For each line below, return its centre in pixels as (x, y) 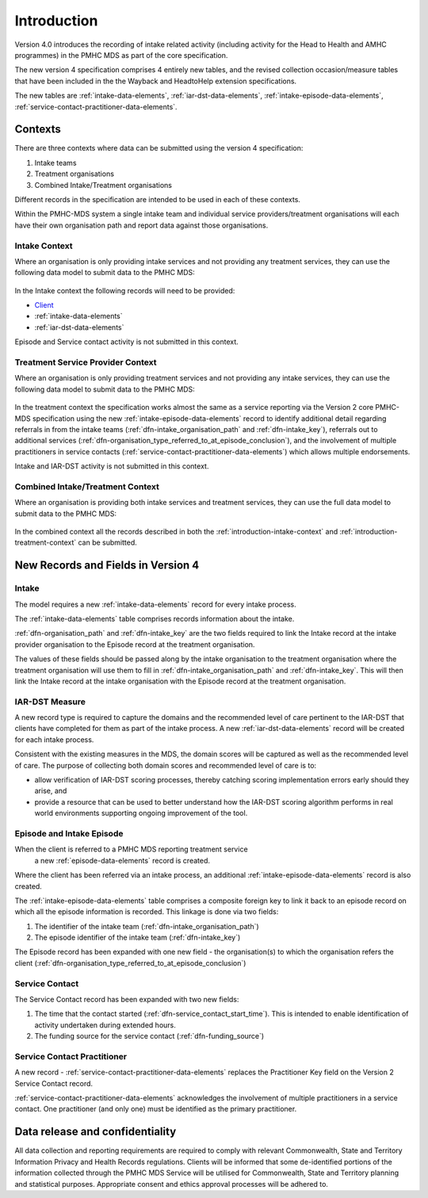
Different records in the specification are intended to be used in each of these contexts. (158, 199)
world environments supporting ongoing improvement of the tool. (141, 813)
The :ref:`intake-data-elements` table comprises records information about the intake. (155, 618)
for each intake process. (54, 739)
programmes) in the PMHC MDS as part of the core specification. (121, 55)
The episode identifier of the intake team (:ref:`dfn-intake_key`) (138, 938)
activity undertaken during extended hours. (105, 1025)
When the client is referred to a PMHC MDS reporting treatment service (132, 849)
